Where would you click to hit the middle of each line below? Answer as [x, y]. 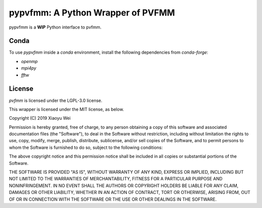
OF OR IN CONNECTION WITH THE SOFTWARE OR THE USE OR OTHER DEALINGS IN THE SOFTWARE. [113, 199]
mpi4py [29, 68]
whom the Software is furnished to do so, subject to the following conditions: [86, 147]
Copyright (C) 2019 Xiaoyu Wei [40, 118]
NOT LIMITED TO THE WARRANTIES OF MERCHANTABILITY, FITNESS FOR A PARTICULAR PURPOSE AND [116, 179]
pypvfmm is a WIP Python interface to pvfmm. [55, 27]
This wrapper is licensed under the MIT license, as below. [66, 109]
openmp [30, 61]
